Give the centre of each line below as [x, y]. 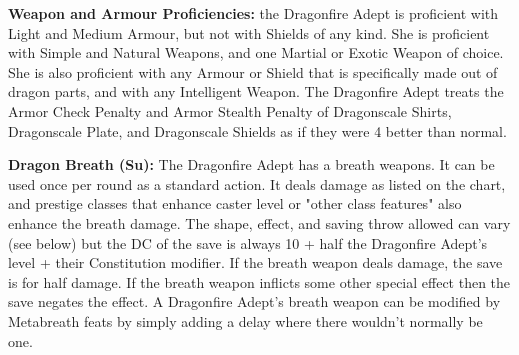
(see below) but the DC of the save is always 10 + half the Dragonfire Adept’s [248, 242]
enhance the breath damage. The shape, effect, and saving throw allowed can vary [259, 222]
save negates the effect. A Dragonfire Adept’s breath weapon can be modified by [254, 301]
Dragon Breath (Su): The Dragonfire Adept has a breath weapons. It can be [251, 164]
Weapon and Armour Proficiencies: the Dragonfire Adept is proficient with [253, 13]
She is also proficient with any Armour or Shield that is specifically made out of [253, 71]
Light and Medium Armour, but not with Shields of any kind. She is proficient [249, 32]
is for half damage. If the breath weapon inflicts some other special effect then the [259, 281]
